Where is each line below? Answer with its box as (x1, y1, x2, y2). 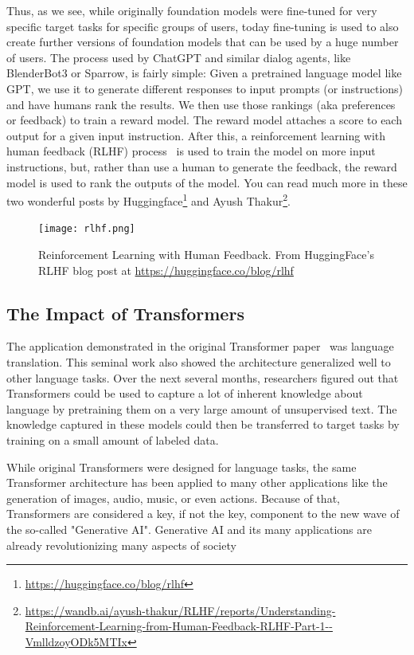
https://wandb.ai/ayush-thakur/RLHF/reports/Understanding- (25, 602, 336, 618)
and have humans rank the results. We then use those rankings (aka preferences (6, 96, 396, 112)
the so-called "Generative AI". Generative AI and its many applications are (6, 520, 372, 537)
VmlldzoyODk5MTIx (25, 633, 127, 649)
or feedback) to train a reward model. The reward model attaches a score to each (6, 112, 402, 128)
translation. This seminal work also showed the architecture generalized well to (6, 354, 391, 371)
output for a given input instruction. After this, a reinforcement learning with (6, 127, 386, 143)
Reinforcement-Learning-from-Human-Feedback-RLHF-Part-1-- (25, 618, 333, 634)
